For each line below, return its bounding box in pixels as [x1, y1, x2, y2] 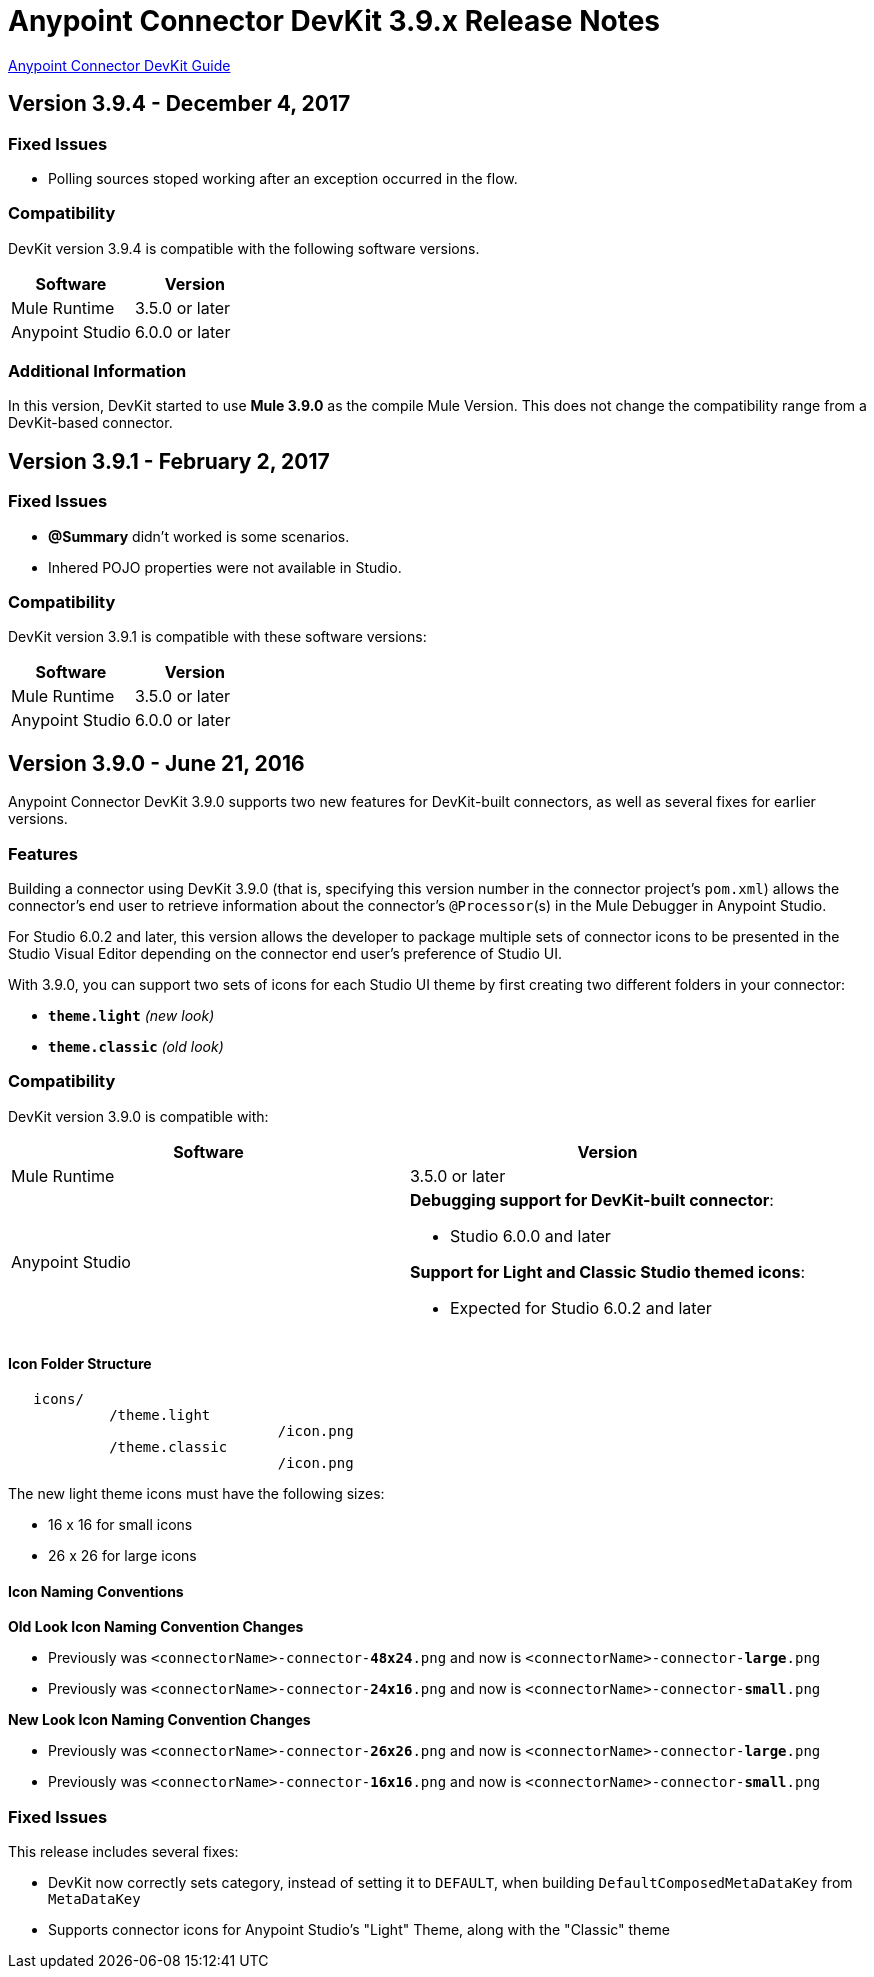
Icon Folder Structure [8, 1355, 152, 1373]
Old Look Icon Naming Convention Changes [8, 1618, 304, 1636]
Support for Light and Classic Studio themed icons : [410, 1261, 805, 1282]
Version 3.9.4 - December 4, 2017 [8, 91, 351, 117]
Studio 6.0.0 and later [450, 1225, 611, 1246]
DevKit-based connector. [8, 414, 173, 432]
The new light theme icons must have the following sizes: [8, 1485, 385, 1502]
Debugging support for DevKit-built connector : [410, 1189, 774, 1210]
